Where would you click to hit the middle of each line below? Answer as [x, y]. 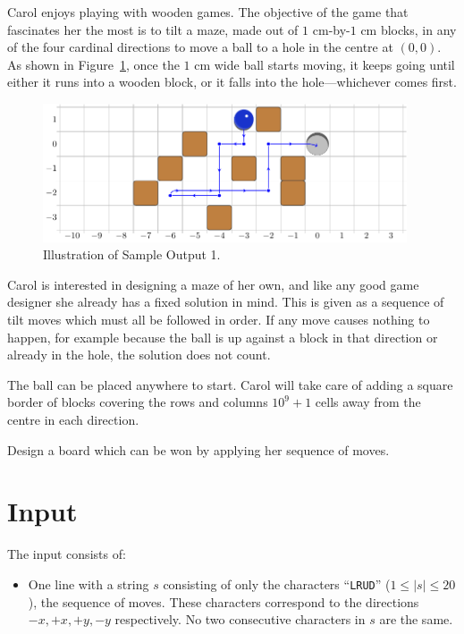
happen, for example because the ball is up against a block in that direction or [223, 337]
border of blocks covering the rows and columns [138, 402]
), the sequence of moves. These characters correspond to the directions [224, 601]
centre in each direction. [73, 420]
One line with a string [89, 583]
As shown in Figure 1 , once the [93, 64]
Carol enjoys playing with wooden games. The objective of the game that [208, 12]
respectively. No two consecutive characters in [240, 619]
